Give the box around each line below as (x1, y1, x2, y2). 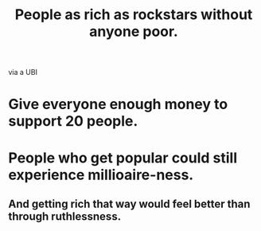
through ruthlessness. (8, 209, 122, 223)
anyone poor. (88, 22, 179, 41)
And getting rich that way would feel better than (8, 197, 251, 210)
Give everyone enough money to (8, 96, 228, 113)
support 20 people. (8, 112, 138, 131)
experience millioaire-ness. (8, 166, 194, 184)
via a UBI (8, 68, 38, 77)
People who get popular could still (8, 149, 238, 166)
